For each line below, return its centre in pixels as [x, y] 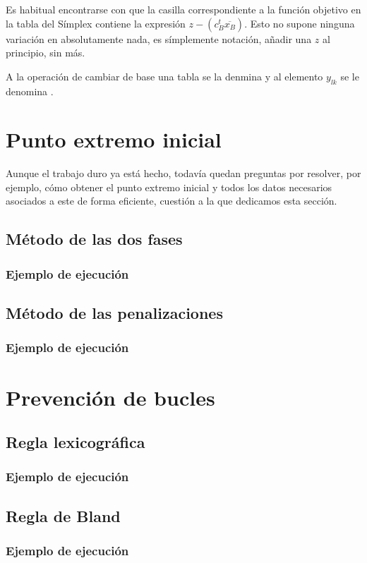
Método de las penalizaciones [114, 313]
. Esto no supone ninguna [300, 23]
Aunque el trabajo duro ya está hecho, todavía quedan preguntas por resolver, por [183, 173]
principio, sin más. [46, 53]
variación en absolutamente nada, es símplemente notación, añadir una [159, 38]
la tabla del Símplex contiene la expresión [96, 23]
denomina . [30, 91]
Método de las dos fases [94, 239]
